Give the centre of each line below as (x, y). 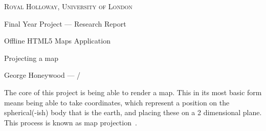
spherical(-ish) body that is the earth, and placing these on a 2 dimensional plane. (133, 112)
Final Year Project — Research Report (65, 23)
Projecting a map (31, 58)
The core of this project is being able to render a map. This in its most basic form (133, 92)
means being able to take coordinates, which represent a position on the (117, 102)
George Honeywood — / (42, 75)
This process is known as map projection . (71, 122)
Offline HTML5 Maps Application (57, 41)
